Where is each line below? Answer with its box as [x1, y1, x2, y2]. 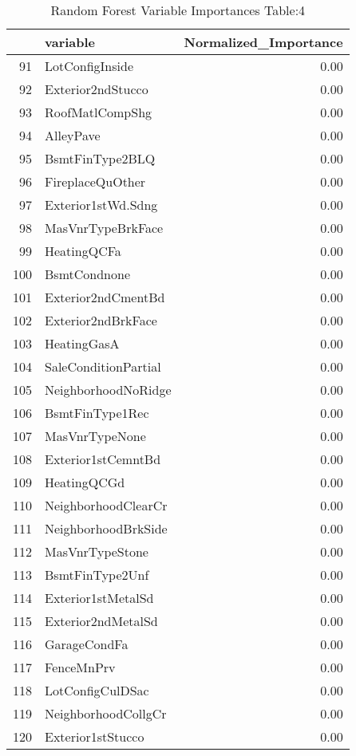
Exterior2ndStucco [45, 80, 148, 98]
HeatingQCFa [45, 242, 121, 260]
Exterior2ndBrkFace [45, 311, 157, 329]
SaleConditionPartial [45, 357, 161, 376]
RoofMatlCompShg [45, 103, 152, 121]
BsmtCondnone [45, 265, 130, 283]
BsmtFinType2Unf [45, 565, 149, 584]
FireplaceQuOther [45, 172, 146, 191]
